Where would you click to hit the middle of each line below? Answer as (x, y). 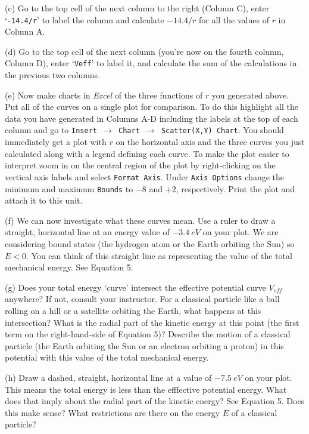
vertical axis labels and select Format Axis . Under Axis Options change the (145, 176)
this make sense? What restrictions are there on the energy (113, 412)
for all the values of (234, 19)
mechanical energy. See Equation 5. (69, 267)
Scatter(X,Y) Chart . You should (222, 130)
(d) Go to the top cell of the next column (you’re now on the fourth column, (144, 51)
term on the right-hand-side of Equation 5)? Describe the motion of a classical (148, 334)
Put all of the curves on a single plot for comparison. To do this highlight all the (152, 107)
